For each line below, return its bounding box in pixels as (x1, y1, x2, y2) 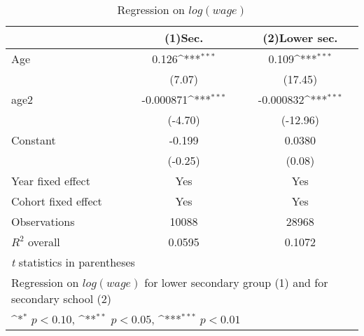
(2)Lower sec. (262, 29, 338, 46)
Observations (11, 213, 75, 229)
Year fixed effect (11, 173, 90, 189)
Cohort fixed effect (11, 193, 102, 209)
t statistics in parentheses (11, 254, 135, 270)
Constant (11, 132, 56, 148)
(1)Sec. (164, 29, 204, 46)
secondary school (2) (11, 290, 111, 307)
